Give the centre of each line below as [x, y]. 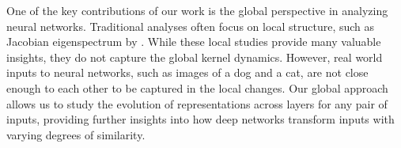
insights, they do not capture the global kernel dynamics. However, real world [195, 57]
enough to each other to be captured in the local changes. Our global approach [197, 87]
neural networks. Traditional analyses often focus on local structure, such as [191, 26]
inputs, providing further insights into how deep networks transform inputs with [200, 119]
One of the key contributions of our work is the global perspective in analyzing [197, 10]
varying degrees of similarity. [76, 134]
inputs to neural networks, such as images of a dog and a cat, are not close [187, 72]
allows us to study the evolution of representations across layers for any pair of [197, 103]
